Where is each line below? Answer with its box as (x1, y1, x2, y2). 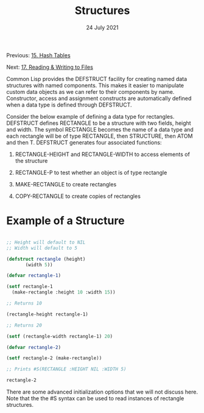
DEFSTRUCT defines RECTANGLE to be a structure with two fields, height (6, 119, 191, 127)
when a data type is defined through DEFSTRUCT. (6, 101, 132, 108)
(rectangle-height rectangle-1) (6, 311, 88, 317)
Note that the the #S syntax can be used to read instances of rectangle (6, 395, 185, 402)
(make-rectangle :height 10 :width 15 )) (12, 289, 116, 295)
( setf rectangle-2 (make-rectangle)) (6, 355, 102, 361)
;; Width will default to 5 (6, 245, 78, 251)
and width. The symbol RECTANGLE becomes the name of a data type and (6, 125, 194, 133)
